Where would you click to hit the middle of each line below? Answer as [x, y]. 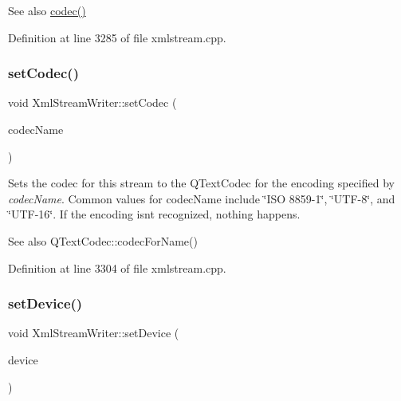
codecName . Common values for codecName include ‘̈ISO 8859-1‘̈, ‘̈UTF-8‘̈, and [202, 198]
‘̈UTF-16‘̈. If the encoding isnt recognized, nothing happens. [154, 214]
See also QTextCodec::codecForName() [103, 240]
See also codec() [47, 10]
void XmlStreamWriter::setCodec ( [92, 102]
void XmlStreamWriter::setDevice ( [94, 333]
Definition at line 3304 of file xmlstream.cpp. [117, 267]
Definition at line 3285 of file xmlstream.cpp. [117, 37]
